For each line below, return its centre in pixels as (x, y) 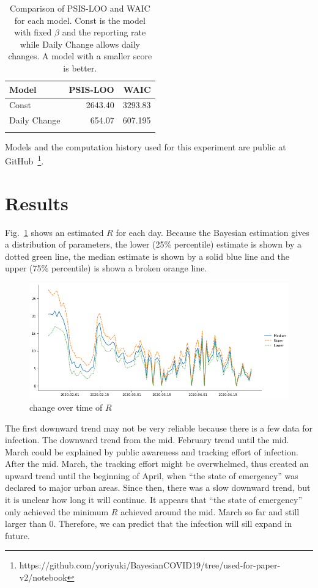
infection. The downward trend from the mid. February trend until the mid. (147, 440)
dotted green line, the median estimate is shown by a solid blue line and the (147, 256)
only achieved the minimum (57, 511)
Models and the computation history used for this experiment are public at (146, 146)
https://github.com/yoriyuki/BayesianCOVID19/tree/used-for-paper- (150, 565)
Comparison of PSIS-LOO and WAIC (80, 8)
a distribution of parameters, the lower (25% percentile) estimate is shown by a (153, 244)
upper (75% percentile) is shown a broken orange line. (106, 268)
